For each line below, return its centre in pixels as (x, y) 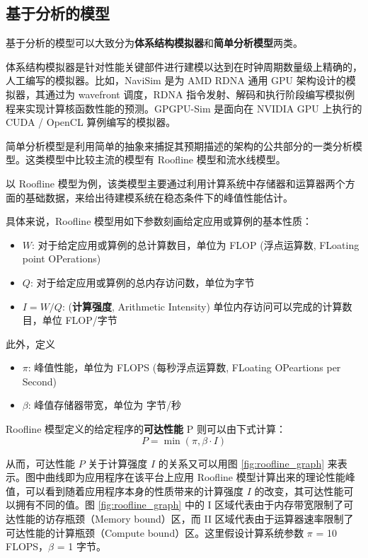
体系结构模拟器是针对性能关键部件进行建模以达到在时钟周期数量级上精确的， (184, 66)
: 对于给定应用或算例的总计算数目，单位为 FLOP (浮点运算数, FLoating (196, 244)
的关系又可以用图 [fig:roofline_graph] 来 (248, 463)
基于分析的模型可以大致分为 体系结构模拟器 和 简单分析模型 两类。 (154, 43)
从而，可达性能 (40, 463)
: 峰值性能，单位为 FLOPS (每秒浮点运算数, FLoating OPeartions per (184, 367)
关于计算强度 (118, 463)
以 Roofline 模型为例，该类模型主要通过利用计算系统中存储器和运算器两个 (176, 183)
